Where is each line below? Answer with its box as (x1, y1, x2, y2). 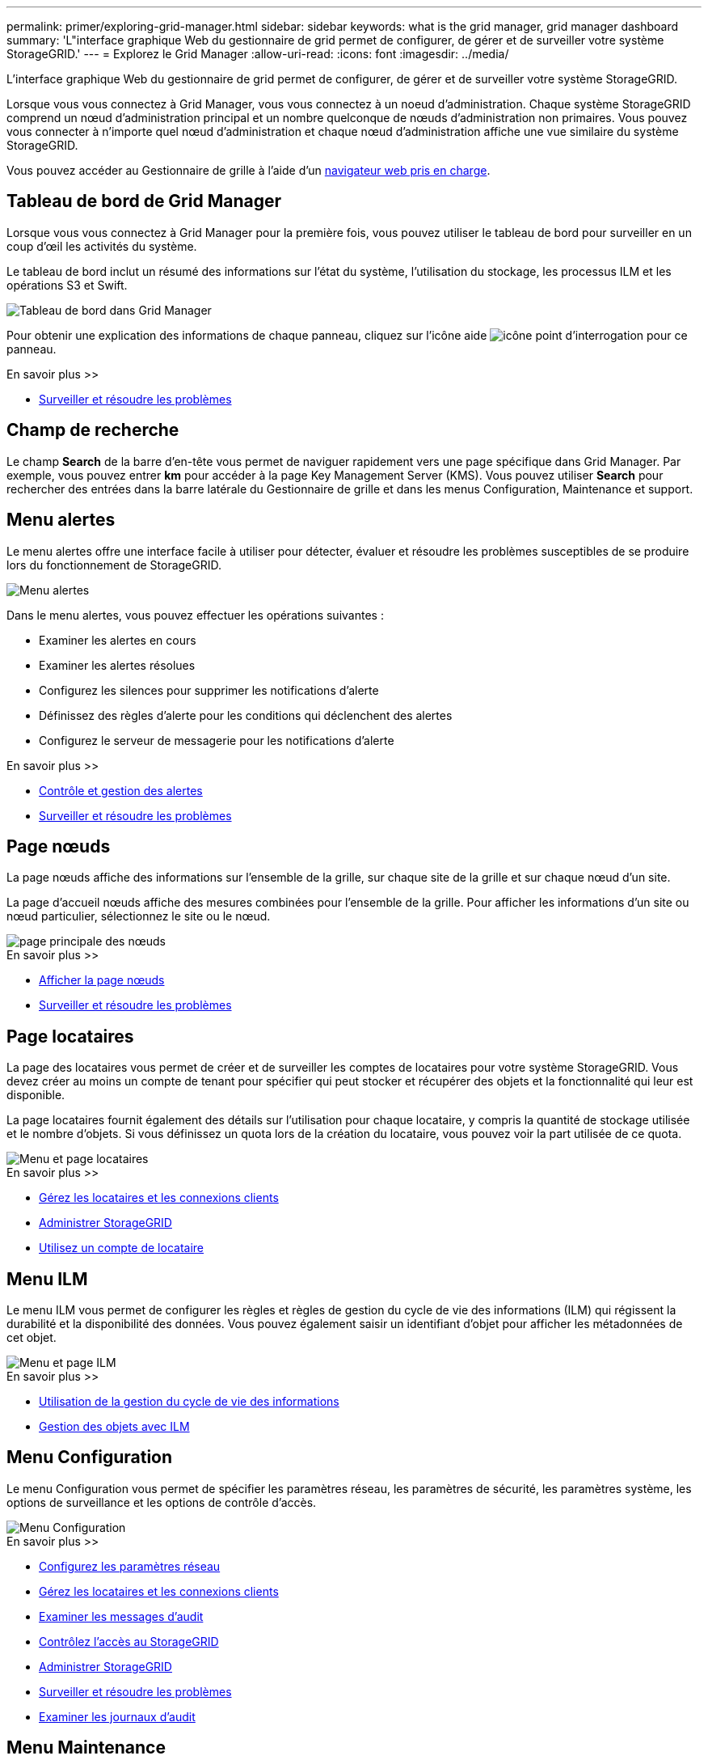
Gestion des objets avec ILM (39, 1419, 190, 1434)
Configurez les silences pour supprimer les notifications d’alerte (39, 683, 379, 697)
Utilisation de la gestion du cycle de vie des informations (39, 1394, 339, 1409)
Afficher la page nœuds (39, 973, 165, 988)
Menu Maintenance (6, 1737, 166, 1758)
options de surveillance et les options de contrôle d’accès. (6, 1495, 317, 1509)
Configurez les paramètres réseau (39, 1559, 221, 1573)
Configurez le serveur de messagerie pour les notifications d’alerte (39, 733, 394, 747)
